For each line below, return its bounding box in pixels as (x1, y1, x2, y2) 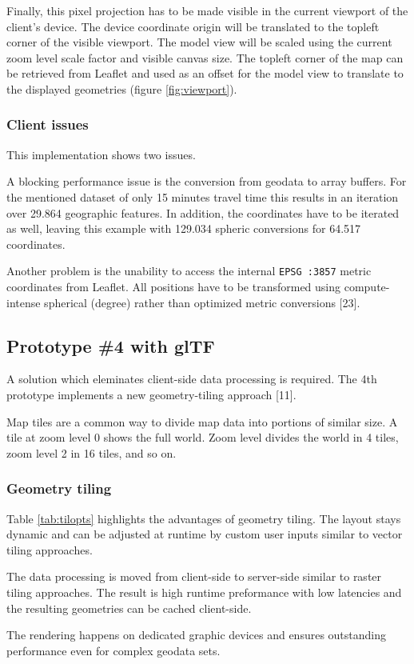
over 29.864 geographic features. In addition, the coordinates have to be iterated (6, 204, 400, 221)
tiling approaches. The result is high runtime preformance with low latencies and (6, 583, 402, 600)
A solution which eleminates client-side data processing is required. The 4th (6, 370, 377, 387)
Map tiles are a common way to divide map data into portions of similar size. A (6, 413, 398, 430)
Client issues (6, 114, 89, 134)
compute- (344, 278, 390, 294)
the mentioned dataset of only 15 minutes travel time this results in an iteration (6, 188, 399, 205)
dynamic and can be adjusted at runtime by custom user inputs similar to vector (6, 526, 403, 542)
